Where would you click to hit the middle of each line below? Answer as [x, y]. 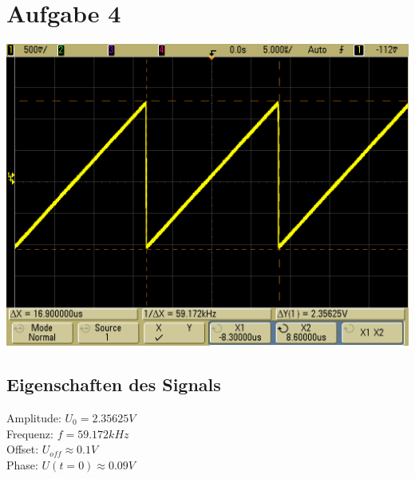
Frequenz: [30, 433]
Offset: [23, 449]
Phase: [22, 464]
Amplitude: [34, 417]
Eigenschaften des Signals [114, 384]
